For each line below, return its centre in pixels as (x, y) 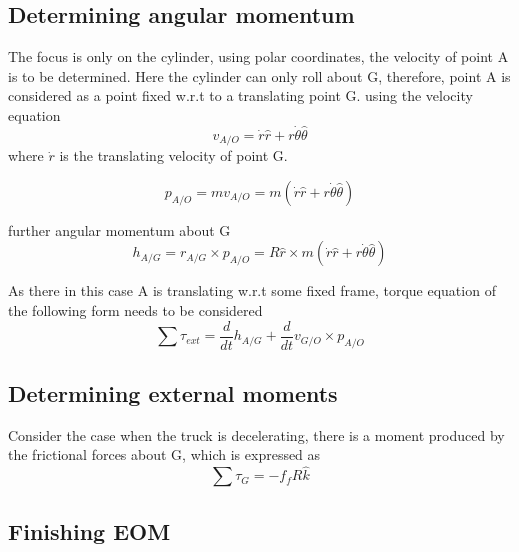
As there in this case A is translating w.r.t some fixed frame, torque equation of (252, 290)
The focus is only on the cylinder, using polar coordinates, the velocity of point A (258, 56)
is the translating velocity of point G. (173, 155)
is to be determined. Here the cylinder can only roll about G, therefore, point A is (259, 75)
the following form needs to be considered (135, 310)
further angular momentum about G (119, 229)
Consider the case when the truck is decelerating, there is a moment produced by (256, 434)
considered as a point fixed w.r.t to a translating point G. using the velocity (240, 95)
